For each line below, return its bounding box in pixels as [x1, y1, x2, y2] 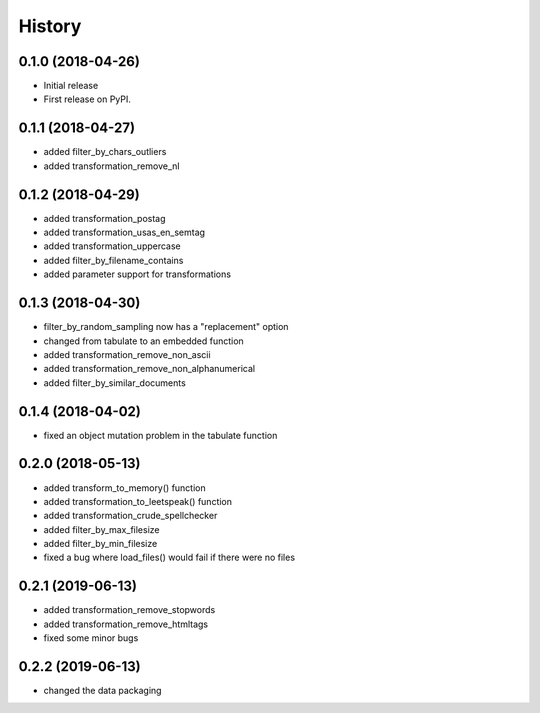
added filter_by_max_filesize [43, 523, 160, 535]
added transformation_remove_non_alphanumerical [43, 363, 255, 375]
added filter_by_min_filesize [43, 538, 158, 550]
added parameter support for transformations [43, 268, 232, 280]
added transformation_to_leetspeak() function [43, 495, 233, 507]
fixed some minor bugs [43, 632, 139, 644]
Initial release [43, 80, 99, 92]
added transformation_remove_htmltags [43, 618, 209, 630]
